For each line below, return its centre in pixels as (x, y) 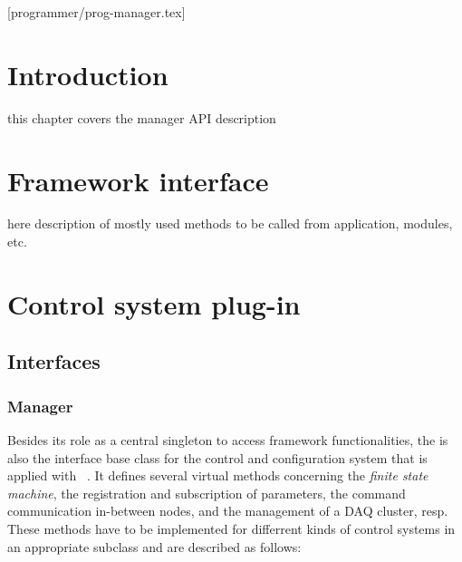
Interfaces (54, 361)
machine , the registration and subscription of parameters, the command (207, 493)
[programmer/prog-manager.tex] (96, 12)
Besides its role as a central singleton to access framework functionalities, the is (228, 440)
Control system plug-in (154, 303)
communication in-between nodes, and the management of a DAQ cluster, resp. (228, 511)
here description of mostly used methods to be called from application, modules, (230, 223)
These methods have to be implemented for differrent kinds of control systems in (231, 528)
